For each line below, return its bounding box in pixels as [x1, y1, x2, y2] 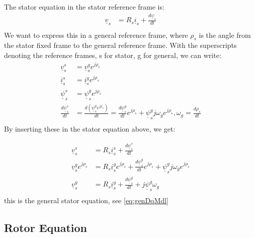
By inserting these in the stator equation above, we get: [4, 124, 176, 134]
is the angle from [199, 29, 251, 40]
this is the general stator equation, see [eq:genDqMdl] [4, 195, 168, 206]
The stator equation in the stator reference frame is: [4, 2, 164, 12]
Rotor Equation [4, 220, 88, 235]
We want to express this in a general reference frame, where [4, 29, 188, 40]
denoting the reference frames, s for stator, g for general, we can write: [4, 49, 221, 60]
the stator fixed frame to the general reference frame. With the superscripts [4, 40, 237, 50]
